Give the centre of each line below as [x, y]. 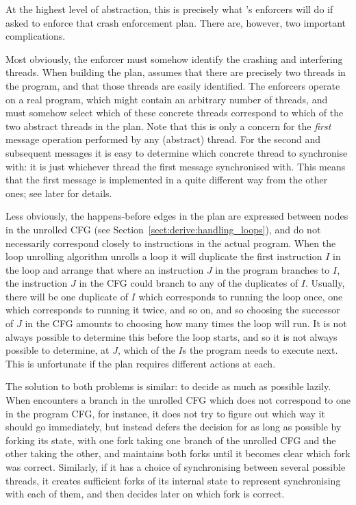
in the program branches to [272, 269]
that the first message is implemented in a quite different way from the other [167, 180]
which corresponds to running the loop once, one [241, 296]
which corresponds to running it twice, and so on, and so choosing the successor [173, 310]
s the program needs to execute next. [260, 350]
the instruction [37, 283]
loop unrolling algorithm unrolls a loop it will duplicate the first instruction [164, 256]
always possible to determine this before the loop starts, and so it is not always [171, 336]
